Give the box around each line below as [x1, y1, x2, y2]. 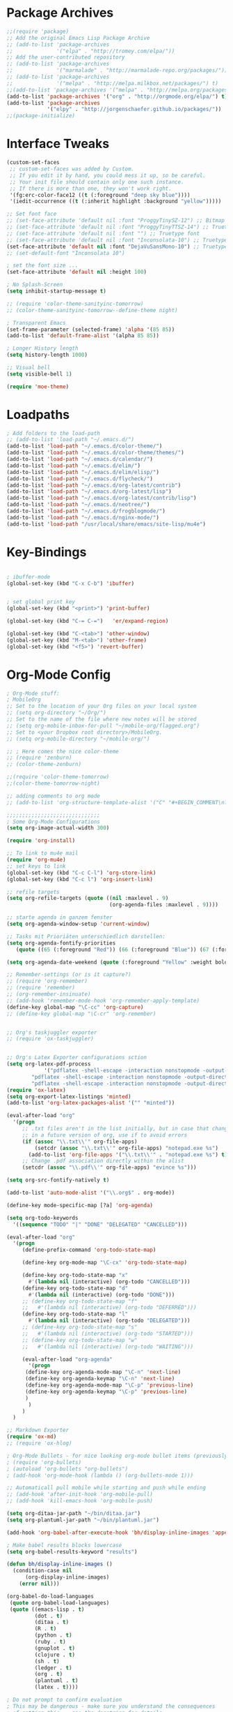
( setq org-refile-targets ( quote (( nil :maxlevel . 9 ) [6, 895, 169, 902]
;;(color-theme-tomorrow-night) [6, 780, 100, 787]
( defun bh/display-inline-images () [6, 1560, 113, 1568]
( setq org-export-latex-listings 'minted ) [6, 1093, 131, 1100]
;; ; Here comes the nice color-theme [6, 748, 119, 755]
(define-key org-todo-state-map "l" [22, 1311, 129, 1318]
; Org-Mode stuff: [6, 690, 60, 697]
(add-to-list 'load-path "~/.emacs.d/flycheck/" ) [6, 475, 154, 482]
